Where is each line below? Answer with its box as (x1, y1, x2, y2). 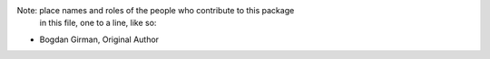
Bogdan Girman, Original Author (39, 34, 159, 45)
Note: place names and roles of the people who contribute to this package (16, 5, 295, 15)
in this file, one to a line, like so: (39, 18, 157, 29)
